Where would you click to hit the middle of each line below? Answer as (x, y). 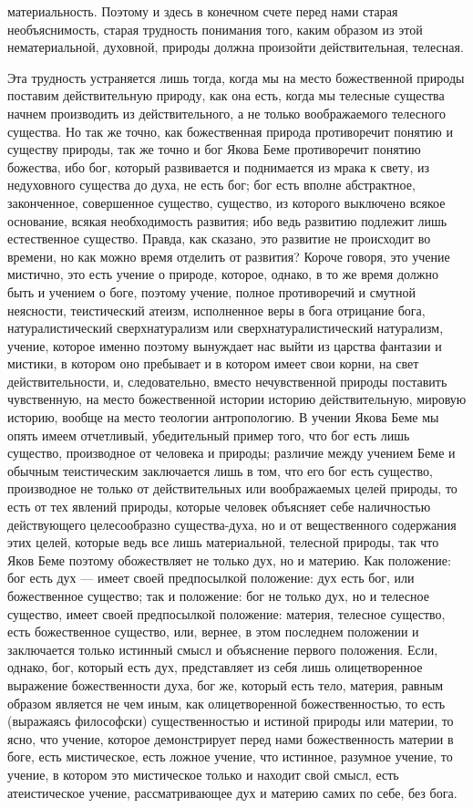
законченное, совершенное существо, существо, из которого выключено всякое (226, 202)
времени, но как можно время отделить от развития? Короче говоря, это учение (229, 256)
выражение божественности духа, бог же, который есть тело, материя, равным (226, 684)
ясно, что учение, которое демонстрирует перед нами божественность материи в (231, 738)
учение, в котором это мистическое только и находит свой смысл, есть (203, 774)
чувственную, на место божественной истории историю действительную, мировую (237, 399)
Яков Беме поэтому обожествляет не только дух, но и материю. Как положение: (229, 559)
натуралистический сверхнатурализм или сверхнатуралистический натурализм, (226, 328)
